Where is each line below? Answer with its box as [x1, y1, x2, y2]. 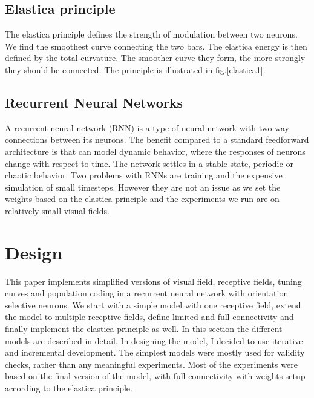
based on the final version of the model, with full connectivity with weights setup [5, 370, 306, 382]
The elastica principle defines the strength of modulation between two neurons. [5, 28, 298, 41]
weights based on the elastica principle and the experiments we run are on [5, 192, 280, 205]
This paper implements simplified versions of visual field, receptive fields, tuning [5, 275, 302, 287]
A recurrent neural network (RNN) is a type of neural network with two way [5, 121, 289, 134]
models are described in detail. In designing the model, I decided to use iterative [5, 334, 303, 347]
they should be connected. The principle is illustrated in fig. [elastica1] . [5, 63, 266, 76]
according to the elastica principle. [5, 382, 132, 394]
